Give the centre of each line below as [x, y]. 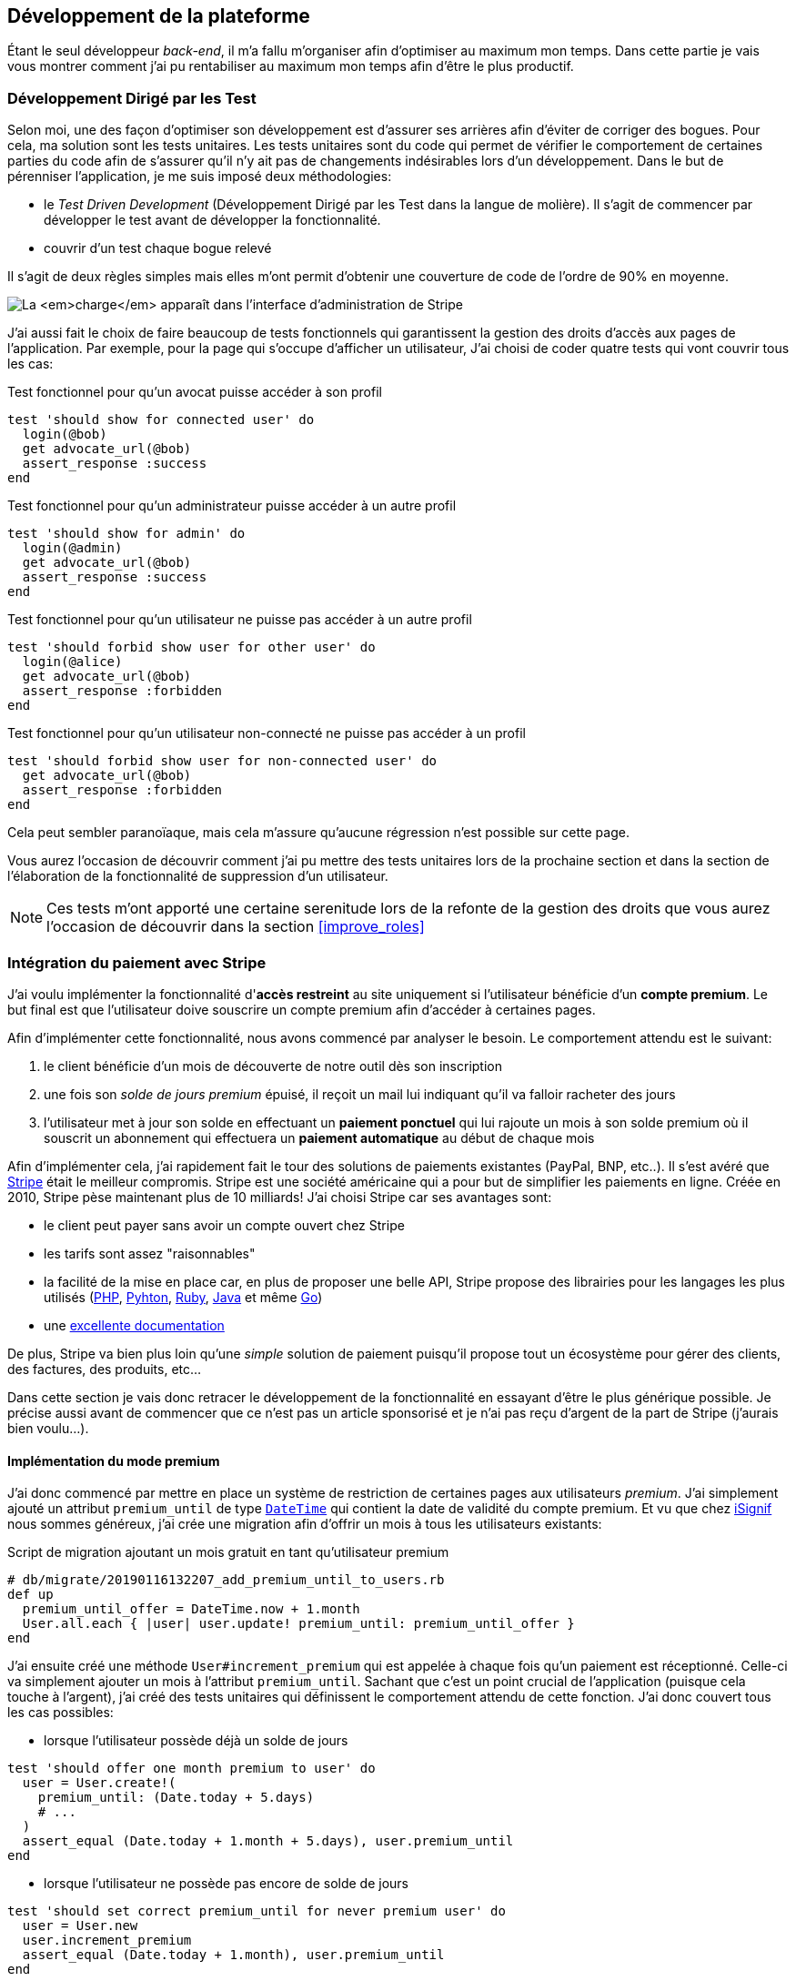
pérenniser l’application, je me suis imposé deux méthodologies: [200, 177]
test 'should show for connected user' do [161, 420]
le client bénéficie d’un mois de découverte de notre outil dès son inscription [273, 1066]
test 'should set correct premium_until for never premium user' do [257, 1911]
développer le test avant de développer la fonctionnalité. [212, 220]
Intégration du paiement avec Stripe [137, 962]
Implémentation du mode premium [114, 1460]
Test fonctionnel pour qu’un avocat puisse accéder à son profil [195, 392]
